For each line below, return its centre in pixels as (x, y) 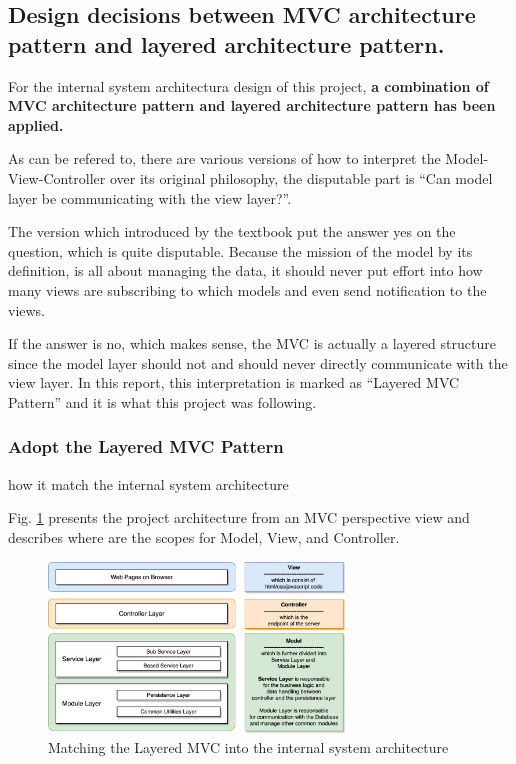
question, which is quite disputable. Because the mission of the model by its (240, 250)
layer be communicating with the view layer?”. (150, 197)
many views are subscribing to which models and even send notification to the (247, 289)
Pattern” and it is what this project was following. (162, 401)
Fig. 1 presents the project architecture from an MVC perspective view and (239, 517)
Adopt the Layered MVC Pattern (146, 446)
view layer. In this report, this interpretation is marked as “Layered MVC (234, 382)
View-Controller (57, 177)
